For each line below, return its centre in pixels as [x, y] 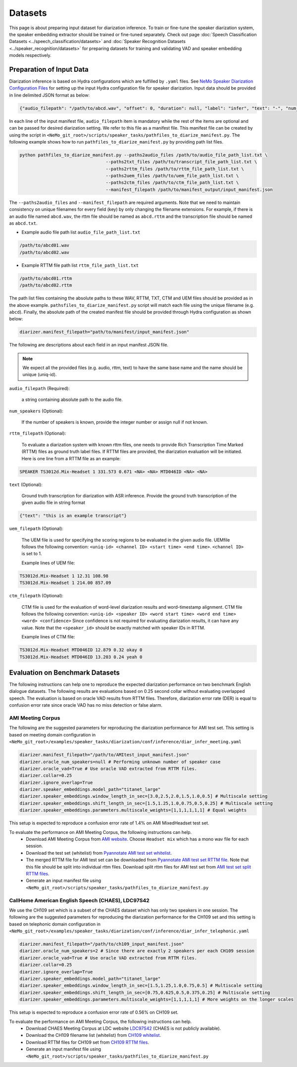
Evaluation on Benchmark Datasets [64, 672]
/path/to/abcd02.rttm [46, 285]
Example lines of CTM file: [48, 637]
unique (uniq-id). [40, 375]
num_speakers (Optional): [36, 411]
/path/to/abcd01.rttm [46, 278]
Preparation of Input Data [49, 69]
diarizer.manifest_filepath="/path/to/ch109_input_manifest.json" [102, 944]
